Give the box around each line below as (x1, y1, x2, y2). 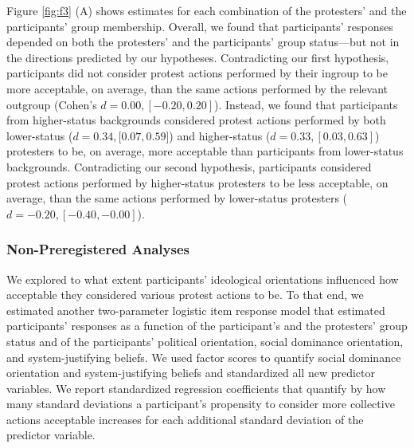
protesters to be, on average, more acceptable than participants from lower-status (6, 143, 404, 159)
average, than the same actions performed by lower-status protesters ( (6, 190, 348, 206)
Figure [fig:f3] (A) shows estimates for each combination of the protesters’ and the (6, 2, 407, 18)
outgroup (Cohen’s (6, 96, 97, 112)
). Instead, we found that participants (214, 96, 398, 112)
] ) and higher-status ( (166, 127, 271, 143)
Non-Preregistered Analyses (6, 239, 189, 259)
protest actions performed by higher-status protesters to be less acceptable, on (6, 174, 389, 191)
